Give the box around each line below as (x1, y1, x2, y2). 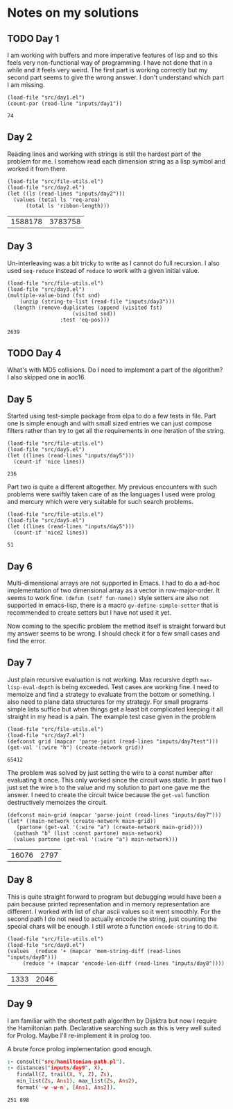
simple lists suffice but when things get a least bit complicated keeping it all (7, 705, 223, 713)
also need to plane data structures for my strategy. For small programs (7, 698, 209, 706)
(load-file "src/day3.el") (7, 285, 85, 293)
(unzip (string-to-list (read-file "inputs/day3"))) (19, 298, 175, 305)
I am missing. (7, 81, 45, 88)
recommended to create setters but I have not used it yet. (7, 608, 172, 617)
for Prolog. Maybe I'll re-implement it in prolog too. (7, 1031, 152, 1039)
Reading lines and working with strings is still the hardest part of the (7, 150, 202, 158)
